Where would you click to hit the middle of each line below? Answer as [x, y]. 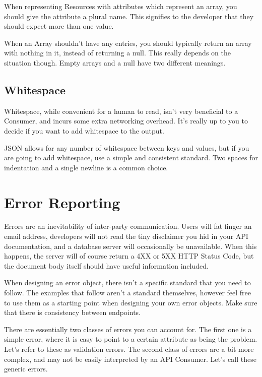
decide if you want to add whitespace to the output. [84, 130]
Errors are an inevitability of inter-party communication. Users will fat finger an [128, 226]
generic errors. [26, 369]
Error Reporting [62, 202]
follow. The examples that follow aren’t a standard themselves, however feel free [128, 293]
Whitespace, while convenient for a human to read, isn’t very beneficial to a [121, 111]
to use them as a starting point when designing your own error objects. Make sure [131, 302]
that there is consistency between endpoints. [72, 312]
